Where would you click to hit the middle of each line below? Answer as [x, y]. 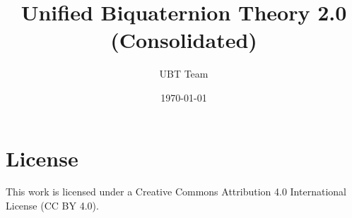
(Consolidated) [184, 40]
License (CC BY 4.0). [52, 206]
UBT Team [184, 74]
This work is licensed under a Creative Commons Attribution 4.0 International [176, 192]
